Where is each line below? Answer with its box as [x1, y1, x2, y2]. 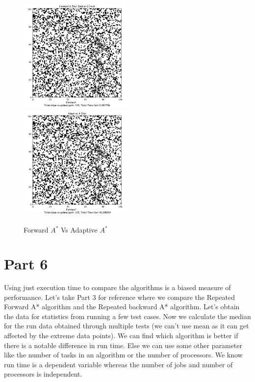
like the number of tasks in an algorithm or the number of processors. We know [4, 350, 243, 360]
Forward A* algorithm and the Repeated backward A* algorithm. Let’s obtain [4, 301, 240, 312]
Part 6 [4, 254, 48, 274]
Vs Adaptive [60, 225, 98, 235]
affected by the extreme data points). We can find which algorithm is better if [4, 330, 238, 341]
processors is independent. [4, 369, 82, 379]
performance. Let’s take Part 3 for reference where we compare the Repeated [4, 292, 235, 302]
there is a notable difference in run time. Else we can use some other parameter [4, 340, 242, 350]
